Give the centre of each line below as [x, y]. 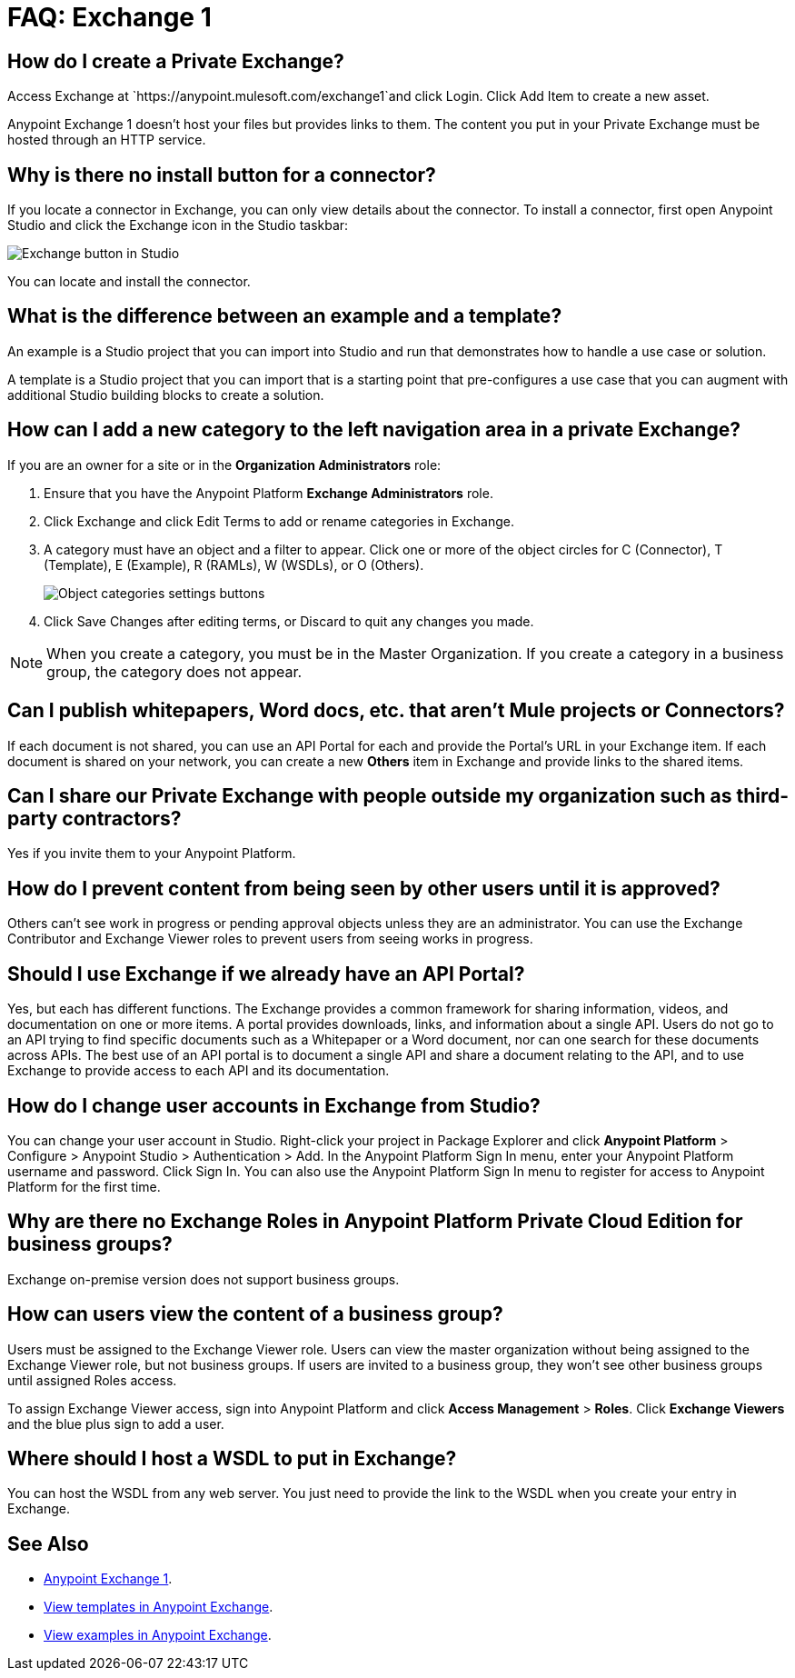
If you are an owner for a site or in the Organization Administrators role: [224, 464]
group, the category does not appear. [174, 671]
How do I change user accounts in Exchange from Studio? [274, 1105]
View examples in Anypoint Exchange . [158, 1635]
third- [763, 795]
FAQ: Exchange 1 [109, 17]
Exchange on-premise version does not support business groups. [204, 1279]
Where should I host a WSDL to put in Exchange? [232, 1459]
